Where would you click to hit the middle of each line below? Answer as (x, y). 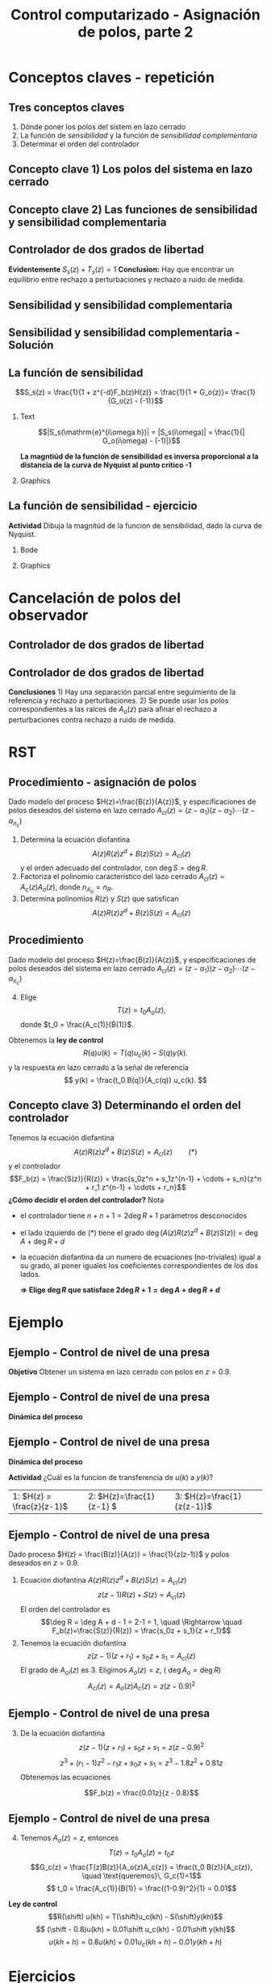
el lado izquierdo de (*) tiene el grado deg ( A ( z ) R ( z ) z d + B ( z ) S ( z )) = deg (139, 1232)
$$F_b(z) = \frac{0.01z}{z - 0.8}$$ (142, 1793)
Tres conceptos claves (67, 107)
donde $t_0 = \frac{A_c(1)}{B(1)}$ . (77, 1025)
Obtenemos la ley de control (56, 1040)
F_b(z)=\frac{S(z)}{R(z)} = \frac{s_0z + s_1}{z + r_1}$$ (142, 1630)
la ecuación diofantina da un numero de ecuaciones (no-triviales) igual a (140, 1257)
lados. (30, 1274)
